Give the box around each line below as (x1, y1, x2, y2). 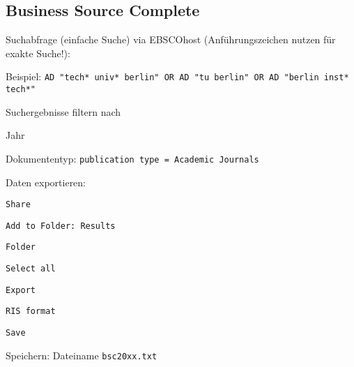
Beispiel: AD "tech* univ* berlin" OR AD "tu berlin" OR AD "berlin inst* (6, 69, 349, 84)
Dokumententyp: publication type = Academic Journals (6, 151, 259, 165)
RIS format (6, 306, 56, 317)
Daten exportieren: (6, 174, 86, 189)
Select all (6, 264, 56, 274)
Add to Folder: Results (6, 220, 116, 231)
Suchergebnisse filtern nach (6, 104, 121, 119)
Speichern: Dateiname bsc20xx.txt (6, 347, 157, 362)
